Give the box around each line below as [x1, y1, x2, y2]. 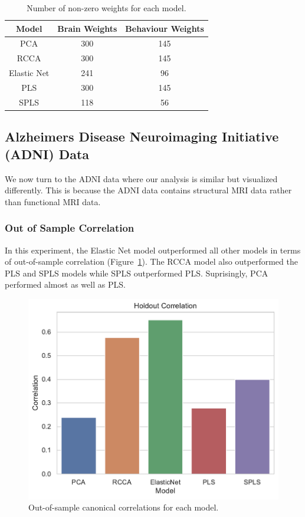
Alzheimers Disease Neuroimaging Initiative [5, 127, 279, 146]
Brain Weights [57, 22, 117, 34]
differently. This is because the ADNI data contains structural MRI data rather [5, 184, 292, 196]
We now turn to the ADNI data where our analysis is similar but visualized [5, 172, 278, 185]
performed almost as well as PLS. [5, 278, 126, 291]
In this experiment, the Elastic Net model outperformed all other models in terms [5, 243, 301, 256]
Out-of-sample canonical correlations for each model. [28, 501, 219, 513]
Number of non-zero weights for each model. [27, 2, 186, 14]
